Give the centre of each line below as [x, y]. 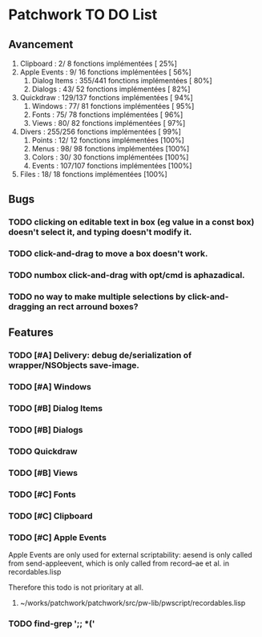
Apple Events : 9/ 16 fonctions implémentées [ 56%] [106, 72]
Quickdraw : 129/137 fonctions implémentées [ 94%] [107, 97]
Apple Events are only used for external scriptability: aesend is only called [130, 555]
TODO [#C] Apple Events [57, 537]
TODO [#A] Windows [50, 387]
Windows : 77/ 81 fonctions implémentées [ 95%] [113, 106]
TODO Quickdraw [43, 452]
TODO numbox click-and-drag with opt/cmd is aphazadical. [127, 276]
